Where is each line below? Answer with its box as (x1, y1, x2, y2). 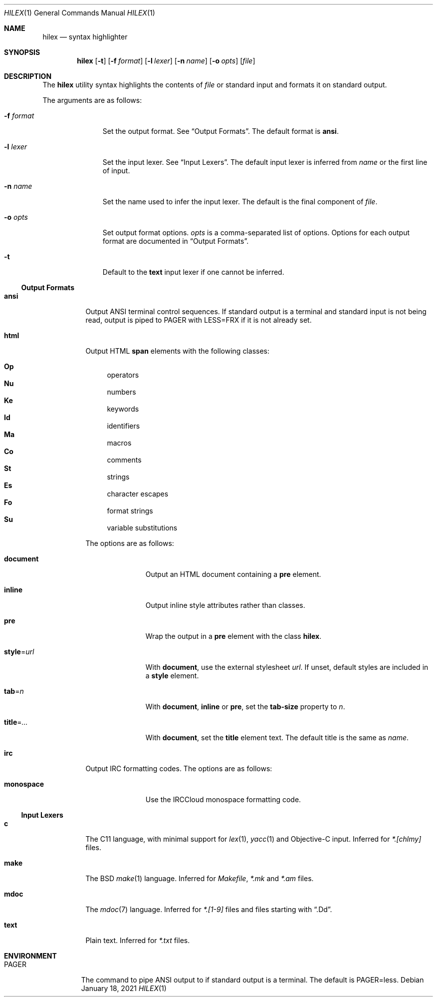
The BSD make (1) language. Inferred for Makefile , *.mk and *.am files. (85, 874, 314, 883)
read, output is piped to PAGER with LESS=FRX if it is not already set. (85, 316, 312, 324)
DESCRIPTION (4, 72, 52, 80)
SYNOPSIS (4, 48, 40, 56)
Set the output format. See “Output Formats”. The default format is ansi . (102, 127, 339, 135)
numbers (107, 388, 136, 396)
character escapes (107, 490, 169, 498)
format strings (107, 506, 153, 515)
